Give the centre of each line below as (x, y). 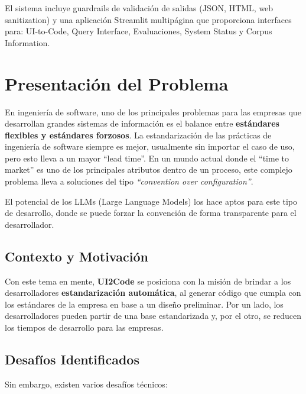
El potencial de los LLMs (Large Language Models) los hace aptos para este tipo (151, 201)
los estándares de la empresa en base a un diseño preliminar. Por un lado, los (144, 304)
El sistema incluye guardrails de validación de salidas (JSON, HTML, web (139, 8)
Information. (27, 42)
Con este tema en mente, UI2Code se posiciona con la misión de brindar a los (148, 281)
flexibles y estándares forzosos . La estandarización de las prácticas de (138, 135)
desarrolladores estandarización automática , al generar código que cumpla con (153, 293)
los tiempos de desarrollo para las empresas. (84, 327)
